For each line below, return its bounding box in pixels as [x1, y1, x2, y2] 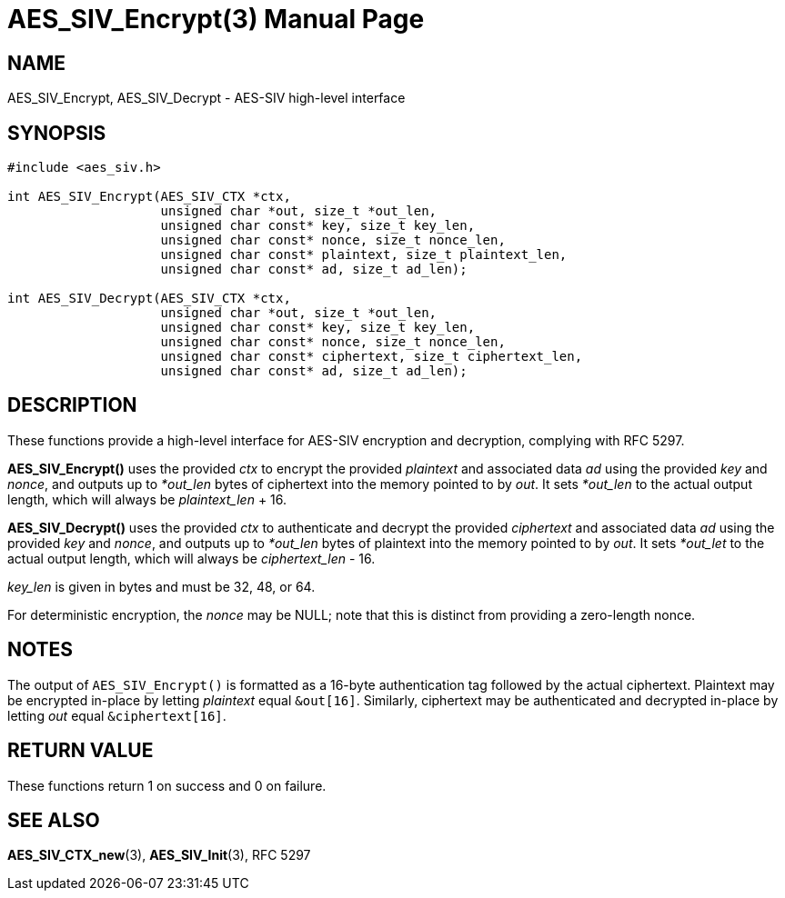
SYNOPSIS [7, 121, 106, 145]
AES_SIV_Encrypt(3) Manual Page [7, 4, 425, 35]
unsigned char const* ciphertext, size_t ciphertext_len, [160, 349, 583, 364]
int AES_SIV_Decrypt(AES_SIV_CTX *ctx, [7, 291, 291, 306]
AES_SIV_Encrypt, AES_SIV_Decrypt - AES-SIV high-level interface [7, 90, 406, 106]
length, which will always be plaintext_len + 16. [7, 491, 287, 507]
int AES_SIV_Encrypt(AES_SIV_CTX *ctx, [7, 189, 291, 205]
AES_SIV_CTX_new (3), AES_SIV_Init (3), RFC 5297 [7, 847, 311, 863]
